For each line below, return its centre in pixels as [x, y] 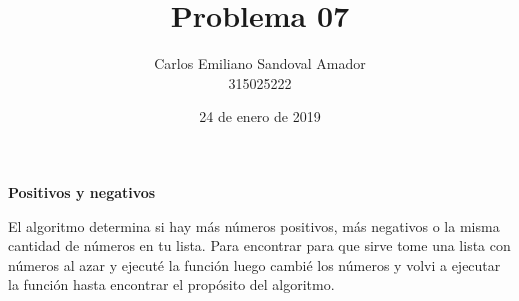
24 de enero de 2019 [260, 116]
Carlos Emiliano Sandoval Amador [260, 63]
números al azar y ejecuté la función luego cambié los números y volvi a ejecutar [254, 264]
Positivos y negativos [82, 191]
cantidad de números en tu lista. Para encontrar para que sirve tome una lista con [259, 245]
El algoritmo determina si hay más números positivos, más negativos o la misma [254, 225]
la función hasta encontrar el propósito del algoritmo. [171, 284]
